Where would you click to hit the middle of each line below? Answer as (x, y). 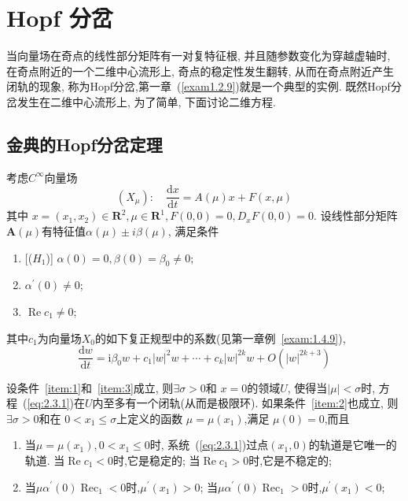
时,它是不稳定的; (290, 460)
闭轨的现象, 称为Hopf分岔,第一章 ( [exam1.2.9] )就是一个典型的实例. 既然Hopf (198, 86)
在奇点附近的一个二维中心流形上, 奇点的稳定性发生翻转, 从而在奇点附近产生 (200, 71)
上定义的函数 (150, 418)
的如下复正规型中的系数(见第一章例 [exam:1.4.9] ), (221, 338)
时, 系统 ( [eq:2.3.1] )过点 (209, 445)
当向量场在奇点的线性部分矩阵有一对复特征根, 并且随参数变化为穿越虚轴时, (198, 56)
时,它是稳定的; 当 (157, 460)
